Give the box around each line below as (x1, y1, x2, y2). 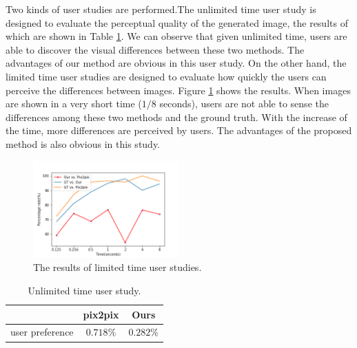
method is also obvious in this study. (6, 136, 161, 151)
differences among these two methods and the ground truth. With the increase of (6, 109, 347, 124)
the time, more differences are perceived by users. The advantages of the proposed (6, 123, 352, 138)
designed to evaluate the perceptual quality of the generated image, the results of (6, 15, 348, 30)
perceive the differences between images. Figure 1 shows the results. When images (6, 83, 351, 97)
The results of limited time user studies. (33, 260, 202, 274)
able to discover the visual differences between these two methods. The (6, 42, 305, 56)
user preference (10, 325, 74, 339)
